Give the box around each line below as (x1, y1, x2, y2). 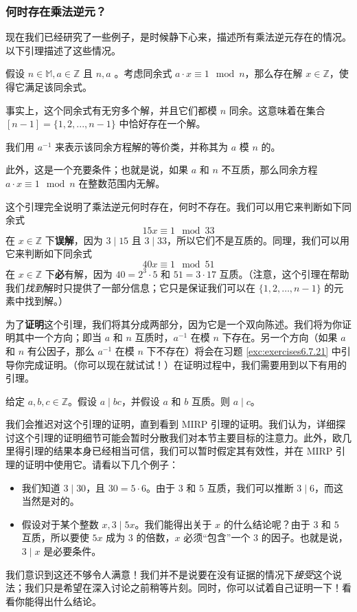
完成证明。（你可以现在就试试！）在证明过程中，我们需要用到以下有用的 (24, 357, 347, 371)
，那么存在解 (244, 66, 303, 80)
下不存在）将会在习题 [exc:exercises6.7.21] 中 (146, 343, 341, 358)
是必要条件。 (43, 544, 102, 558)
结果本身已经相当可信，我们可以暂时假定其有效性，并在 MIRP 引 (53, 444, 346, 458)
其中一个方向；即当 (14, 330, 102, 345)
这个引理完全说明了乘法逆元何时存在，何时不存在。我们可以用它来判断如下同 (5, 199, 352, 213)
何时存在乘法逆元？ (5, 2, 107, 19)
